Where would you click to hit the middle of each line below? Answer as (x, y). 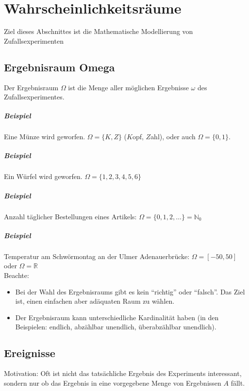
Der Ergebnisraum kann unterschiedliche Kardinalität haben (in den (117, 317)
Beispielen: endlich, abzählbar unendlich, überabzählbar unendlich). (116, 327)
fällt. (238, 383)
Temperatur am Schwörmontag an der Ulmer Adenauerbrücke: (97, 256)
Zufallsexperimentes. (34, 97)
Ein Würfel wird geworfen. (43, 176)
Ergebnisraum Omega (59, 67)
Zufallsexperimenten (34, 41)
